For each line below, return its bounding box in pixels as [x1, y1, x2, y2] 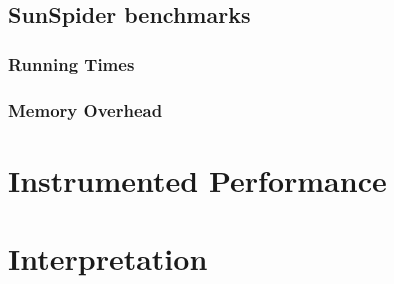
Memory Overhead [8, 97, 163, 122]
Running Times [8, 51, 135, 76]
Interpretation [8, 238, 208, 279]
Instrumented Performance [8, 159, 387, 200]
